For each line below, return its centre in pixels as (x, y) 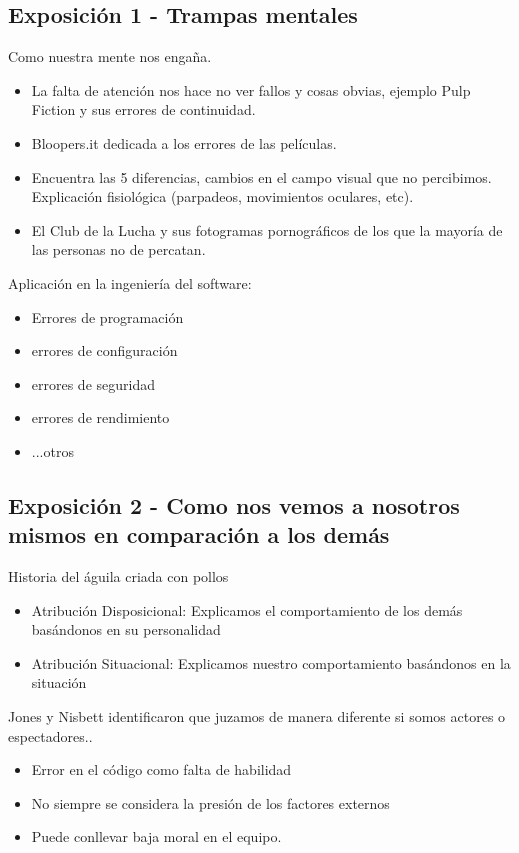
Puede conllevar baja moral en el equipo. (156, 836)
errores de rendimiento (100, 417)
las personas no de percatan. (118, 249)
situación (59, 682)
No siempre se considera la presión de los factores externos (210, 802)
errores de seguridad (93, 383)
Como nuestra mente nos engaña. (110, 56)
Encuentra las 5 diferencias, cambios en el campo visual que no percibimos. (261, 176)
